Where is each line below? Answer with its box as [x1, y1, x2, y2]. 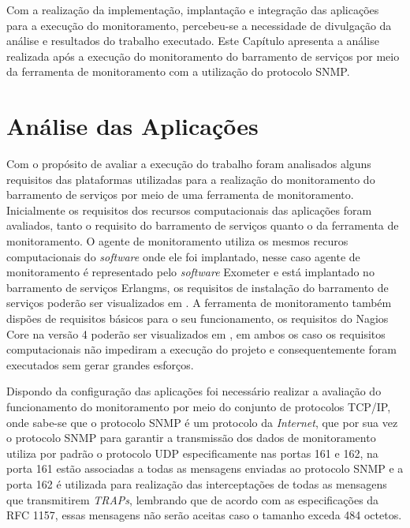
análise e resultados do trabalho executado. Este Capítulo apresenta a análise [6, 32, 379, 49]
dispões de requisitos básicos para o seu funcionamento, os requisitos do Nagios [6, 310, 389, 327]
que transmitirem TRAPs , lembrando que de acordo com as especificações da [6, 491, 379, 507]
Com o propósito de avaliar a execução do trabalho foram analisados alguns [6, 155, 371, 172]
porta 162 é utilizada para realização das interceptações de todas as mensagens [6, 475, 387, 492]
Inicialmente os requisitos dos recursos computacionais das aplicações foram [6, 201, 372, 218]
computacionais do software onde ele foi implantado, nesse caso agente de [6, 248, 360, 264]
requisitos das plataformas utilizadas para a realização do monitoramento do [6, 170, 375, 187]
